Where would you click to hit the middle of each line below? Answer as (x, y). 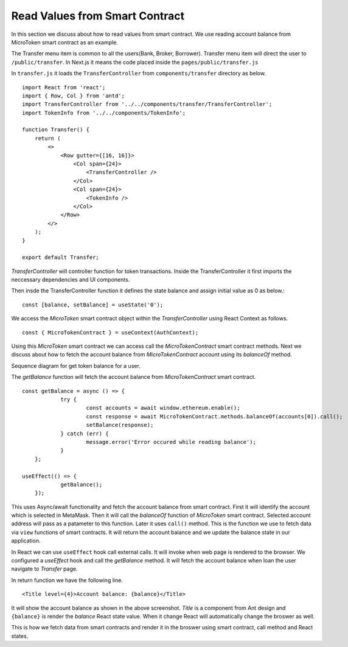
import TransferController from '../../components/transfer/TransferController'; (147, 104)
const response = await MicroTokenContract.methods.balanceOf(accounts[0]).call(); (214, 416)
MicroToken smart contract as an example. (64, 42)
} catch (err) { (85, 434)
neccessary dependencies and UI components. (71, 280)
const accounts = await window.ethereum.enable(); (163, 408)
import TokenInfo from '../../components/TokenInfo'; (104, 113)
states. (20, 636)
